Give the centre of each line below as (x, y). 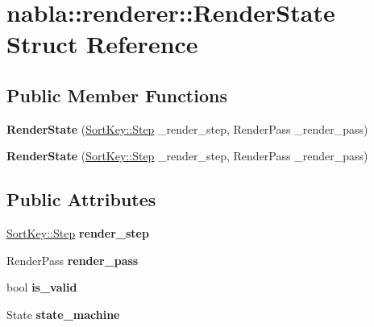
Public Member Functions (117, 95)
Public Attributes (81, 199)
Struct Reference (102, 44)
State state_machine (63, 314)
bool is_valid (42, 287)
